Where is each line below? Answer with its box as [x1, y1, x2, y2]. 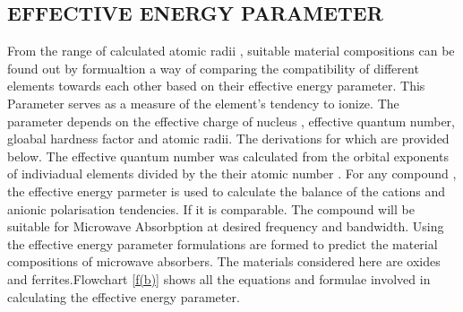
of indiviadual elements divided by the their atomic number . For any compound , [7, 164, 457, 183]
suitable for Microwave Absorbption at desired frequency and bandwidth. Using [7, 217, 444, 236]
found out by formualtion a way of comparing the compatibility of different [7, 58, 419, 77]
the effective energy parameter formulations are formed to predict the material [7, 234, 438, 253]
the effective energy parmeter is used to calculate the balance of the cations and [7, 181, 446, 200]
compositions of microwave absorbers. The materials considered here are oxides [7, 252, 441, 271]
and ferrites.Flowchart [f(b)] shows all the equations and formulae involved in [7, 269, 431, 288]
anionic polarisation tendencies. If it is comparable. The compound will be [7, 199, 415, 218]
